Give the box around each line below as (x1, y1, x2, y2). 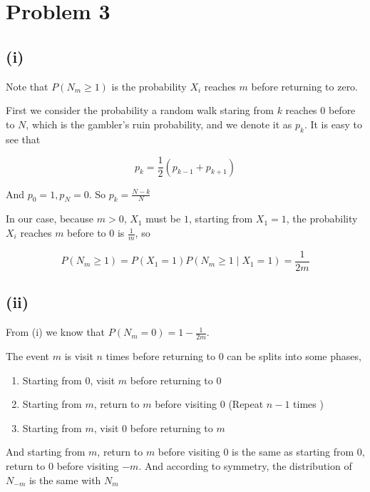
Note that (6, 78, 48, 93)
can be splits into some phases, (227, 348, 361, 363)
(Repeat (228, 396, 264, 411)
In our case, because (6, 211, 94, 226)
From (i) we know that (6, 324, 106, 339)
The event (6, 348, 50, 363)
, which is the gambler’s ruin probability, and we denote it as (26, 116, 292, 131)
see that (6, 131, 41, 146)
